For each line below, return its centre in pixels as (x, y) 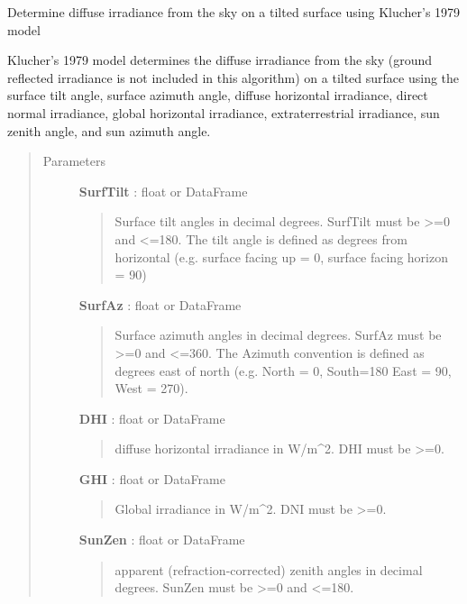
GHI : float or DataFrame (152, 478)
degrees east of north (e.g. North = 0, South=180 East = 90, (283, 370)
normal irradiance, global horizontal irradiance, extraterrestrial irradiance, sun (224, 112)
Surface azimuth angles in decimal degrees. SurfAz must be (278, 335)
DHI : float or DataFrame (152, 418)
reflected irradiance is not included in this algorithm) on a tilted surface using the (233, 77)
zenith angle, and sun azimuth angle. (109, 130)
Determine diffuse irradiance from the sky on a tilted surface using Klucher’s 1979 (234, 12)
